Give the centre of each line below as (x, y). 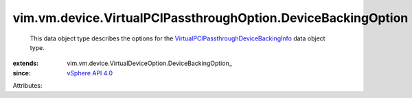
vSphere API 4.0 (90, 73)
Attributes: (27, 86)
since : (22, 73)
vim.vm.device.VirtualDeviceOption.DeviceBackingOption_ (150, 63)
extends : (26, 63)
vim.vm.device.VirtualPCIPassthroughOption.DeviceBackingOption (210, 18)
